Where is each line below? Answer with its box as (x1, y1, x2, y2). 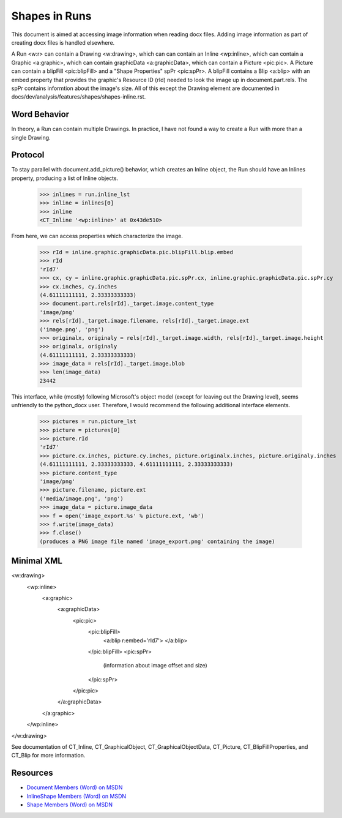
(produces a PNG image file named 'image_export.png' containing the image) (39, 538, 275, 545)
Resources (11, 768, 53, 778)
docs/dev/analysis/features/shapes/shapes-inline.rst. (11, 93, 146, 100)
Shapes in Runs (11, 9, 92, 23)
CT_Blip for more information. (11, 752, 86, 759)
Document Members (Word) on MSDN (26, 784, 123, 791)
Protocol (11, 150, 45, 160)
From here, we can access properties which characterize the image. (11, 233, 183, 240)
